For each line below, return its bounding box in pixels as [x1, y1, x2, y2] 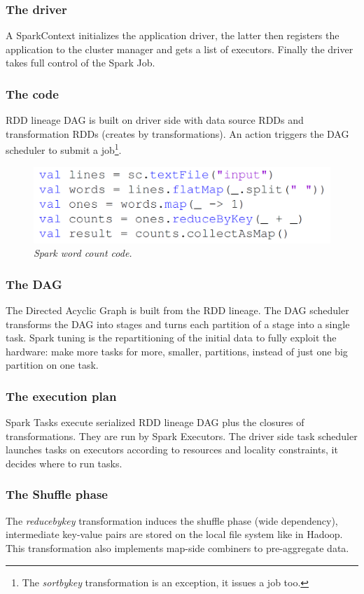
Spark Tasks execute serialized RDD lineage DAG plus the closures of [6, 415, 304, 430]
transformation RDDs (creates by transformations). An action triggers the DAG [6, 126, 349, 141]
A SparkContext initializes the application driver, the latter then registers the [6, 28, 339, 43]
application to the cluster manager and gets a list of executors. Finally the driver [6, 41, 353, 56]
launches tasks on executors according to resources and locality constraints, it [6, 442, 338, 457]
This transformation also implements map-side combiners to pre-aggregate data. [6, 540, 349, 555]
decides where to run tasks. [6, 455, 122, 470]
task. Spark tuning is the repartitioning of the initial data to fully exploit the [6, 330, 337, 345]
